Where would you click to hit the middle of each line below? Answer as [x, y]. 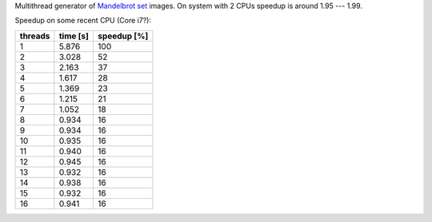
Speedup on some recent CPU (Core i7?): [83, 21]
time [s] [74, 36]
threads [35, 36]
